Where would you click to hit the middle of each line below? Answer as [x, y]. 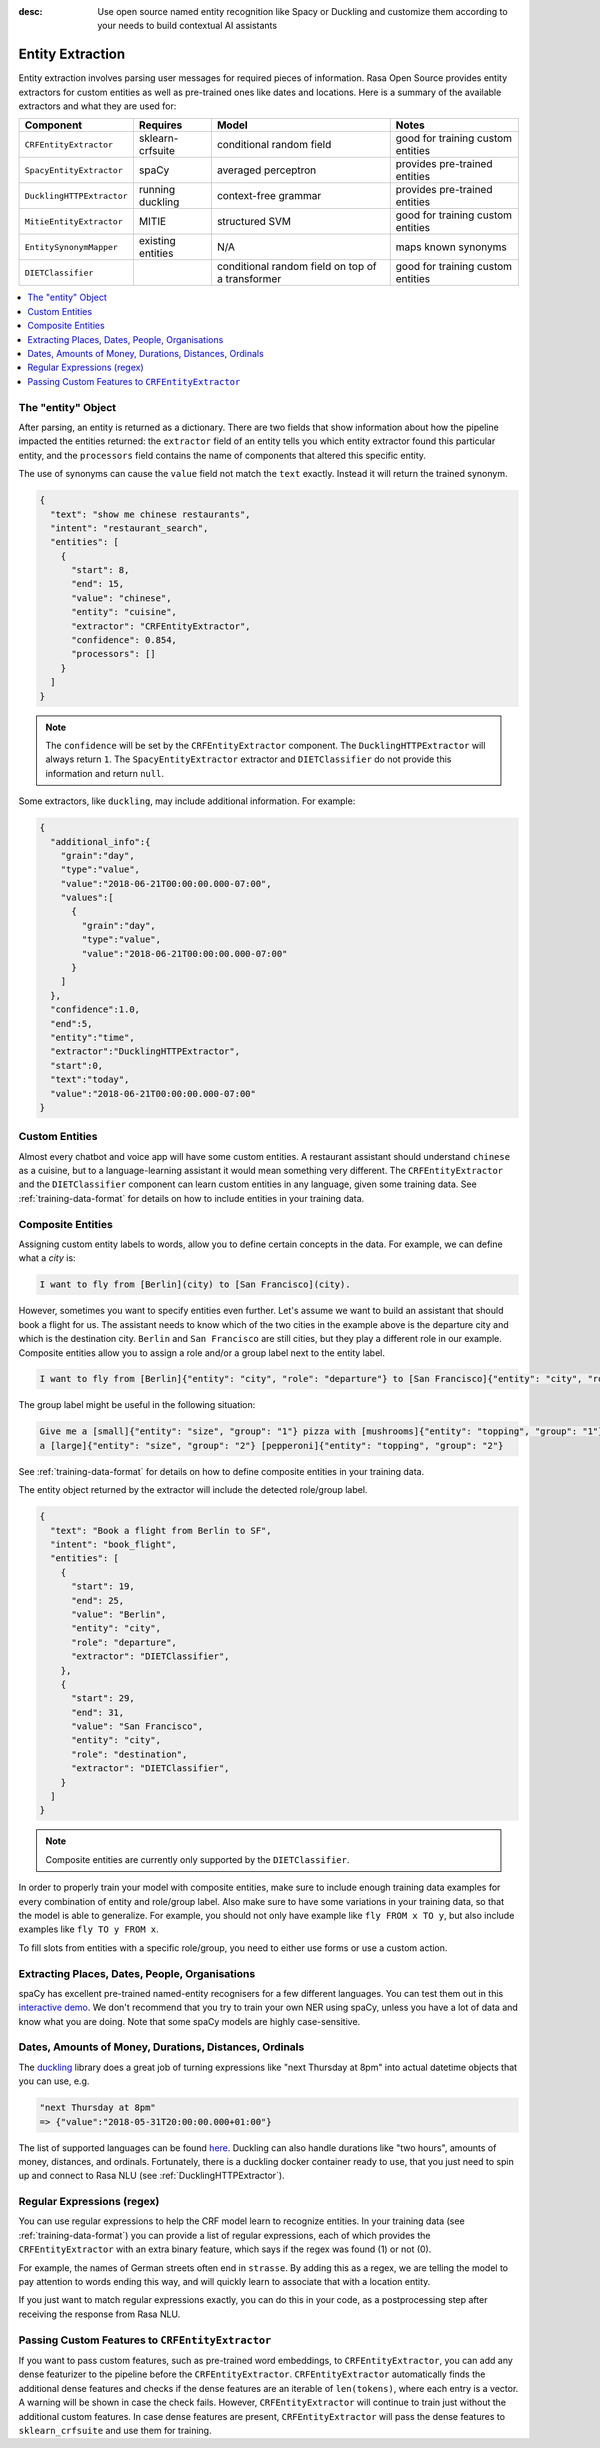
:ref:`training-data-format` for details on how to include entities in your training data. [191, 1198]
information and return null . [105, 773]
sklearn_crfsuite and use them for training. [115, 2430]
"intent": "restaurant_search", [129, 528]
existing [157, 241]
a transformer [249, 279]
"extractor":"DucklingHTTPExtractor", [145, 1051]
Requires [160, 125]
